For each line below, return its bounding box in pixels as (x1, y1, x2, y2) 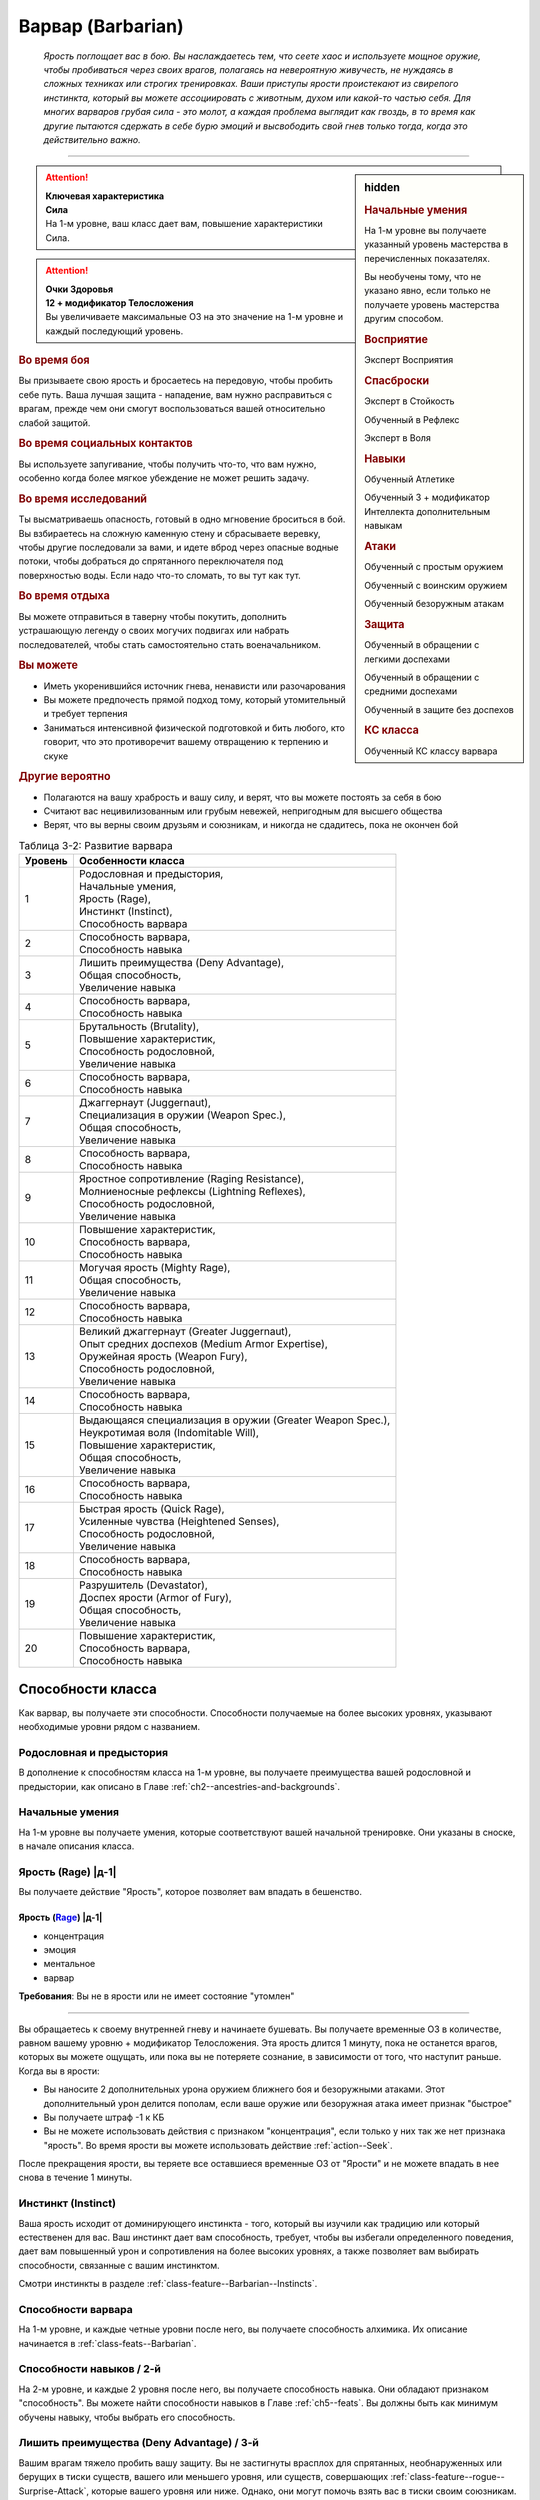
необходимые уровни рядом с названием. (18, 1721, 201, 1732)
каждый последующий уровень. (45, 325, 184, 337)
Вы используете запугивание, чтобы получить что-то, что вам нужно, (18, 458, 317, 470)
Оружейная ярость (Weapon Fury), (78, 1350, 248, 1364)
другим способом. (364, 313, 444, 325)
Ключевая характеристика (45, 190, 165, 202)
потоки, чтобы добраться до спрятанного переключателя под (18, 555, 284, 567)
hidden (364, 181, 400, 195)
